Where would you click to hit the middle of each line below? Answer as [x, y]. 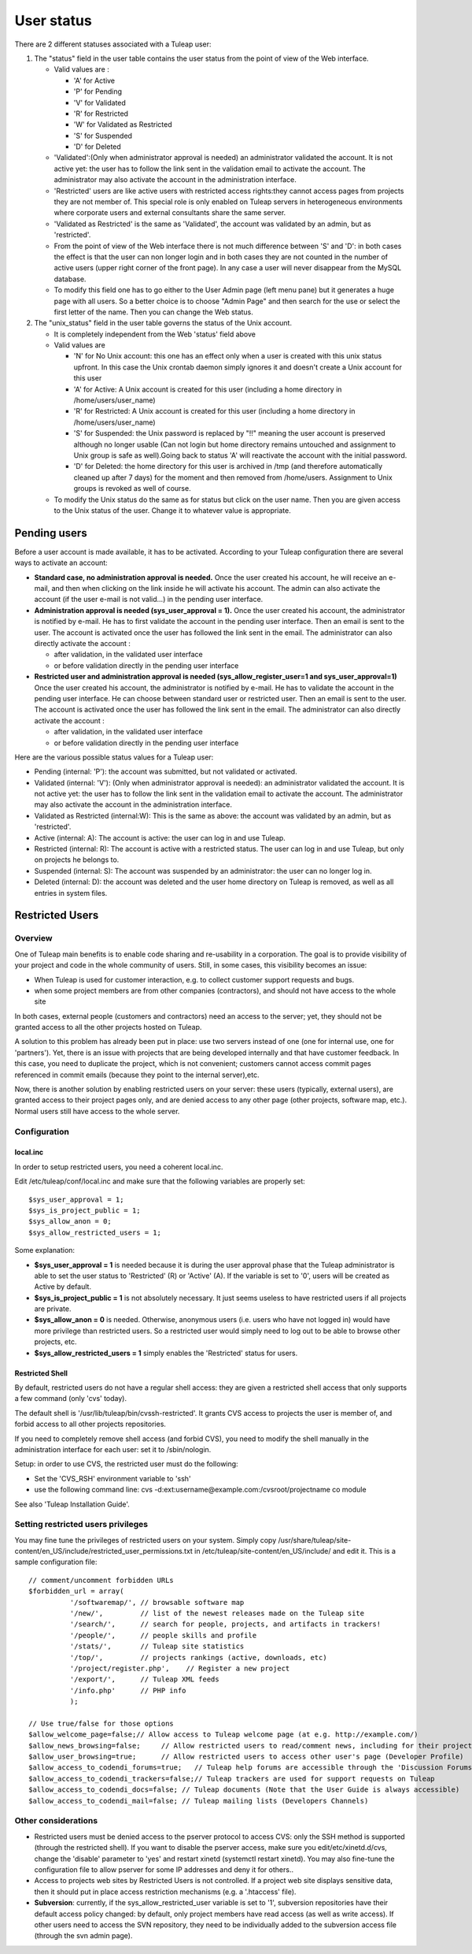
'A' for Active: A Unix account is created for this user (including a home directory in [208, 389]
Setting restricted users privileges [81, 1525]
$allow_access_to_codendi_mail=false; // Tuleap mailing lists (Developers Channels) [199, 1801]
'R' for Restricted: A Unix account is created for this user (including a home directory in [214, 411]
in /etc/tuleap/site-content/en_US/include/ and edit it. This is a [295, 1551]
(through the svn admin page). [83, 1936]
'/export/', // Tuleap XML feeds [144, 1679]
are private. [53, 1309]
